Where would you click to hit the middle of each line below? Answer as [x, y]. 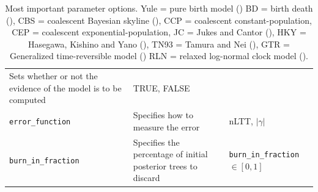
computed [28, 100]
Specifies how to [163, 115]
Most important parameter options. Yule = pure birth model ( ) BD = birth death [159, 8]
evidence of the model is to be [65, 87]
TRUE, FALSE [161, 87]
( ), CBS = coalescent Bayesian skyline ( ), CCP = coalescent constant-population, [159, 20]
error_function [40, 122]
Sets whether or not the [54, 76]
